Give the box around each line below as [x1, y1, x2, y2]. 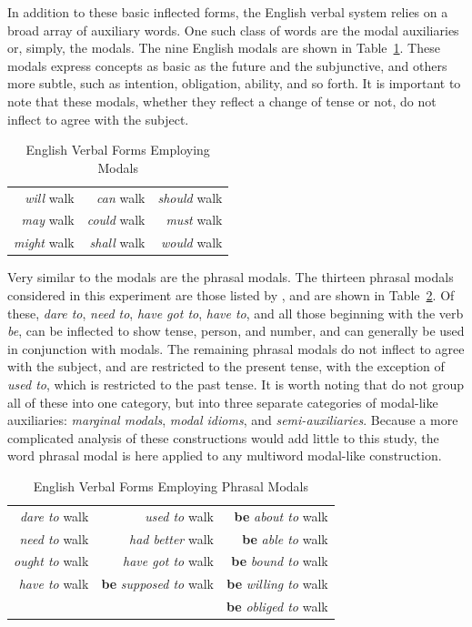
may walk [21, 210, 75, 229]
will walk [25, 187, 75, 207]
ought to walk [14, 551, 89, 571]
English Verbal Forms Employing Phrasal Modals [33, 476, 308, 495]
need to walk [19, 529, 89, 548]
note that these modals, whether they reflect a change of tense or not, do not [7, 91, 437, 110]
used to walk [145, 506, 214, 525]
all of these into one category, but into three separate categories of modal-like [7, 392, 438, 411]
